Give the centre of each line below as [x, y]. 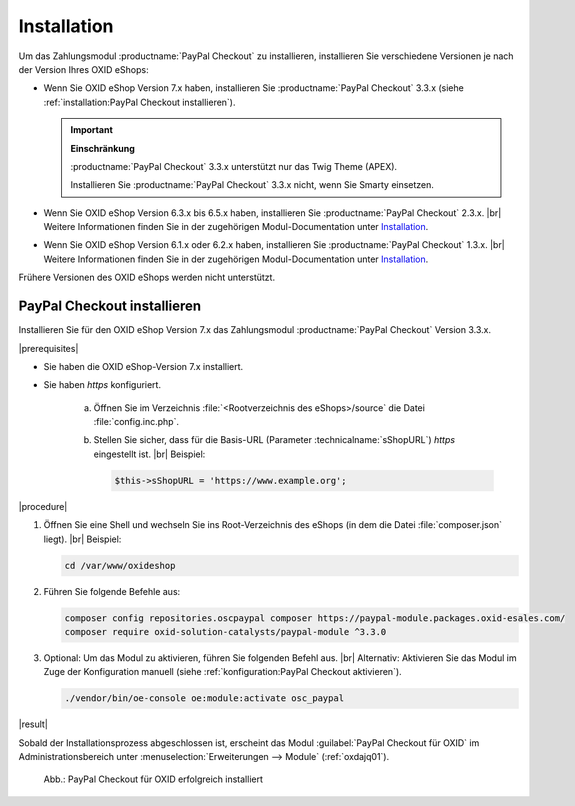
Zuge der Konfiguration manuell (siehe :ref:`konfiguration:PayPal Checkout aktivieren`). [222, 672]
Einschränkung [102, 148]
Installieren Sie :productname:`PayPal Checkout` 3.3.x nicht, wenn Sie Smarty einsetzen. [252, 185]
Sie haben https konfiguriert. [102, 385]
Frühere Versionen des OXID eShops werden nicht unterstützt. [146, 277]
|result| [33, 724]
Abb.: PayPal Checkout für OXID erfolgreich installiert [153, 779]
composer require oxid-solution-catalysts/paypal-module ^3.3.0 [225, 631]
